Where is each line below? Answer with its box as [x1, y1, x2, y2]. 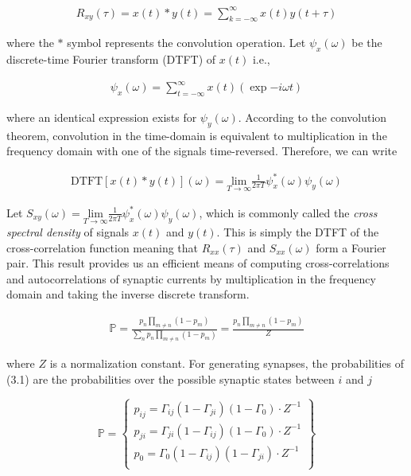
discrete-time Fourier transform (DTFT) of [6, 51, 216, 68]
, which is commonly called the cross [199, 204, 378, 220]
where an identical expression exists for [6, 109, 197, 126]
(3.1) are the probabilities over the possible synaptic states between [6, 371, 335, 387]
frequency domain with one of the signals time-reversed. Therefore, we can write [6, 142, 397, 159]
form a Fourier [316, 239, 386, 256]
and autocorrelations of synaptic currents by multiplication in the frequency [6, 270, 376, 287]
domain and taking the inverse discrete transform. [6, 286, 250, 302]
